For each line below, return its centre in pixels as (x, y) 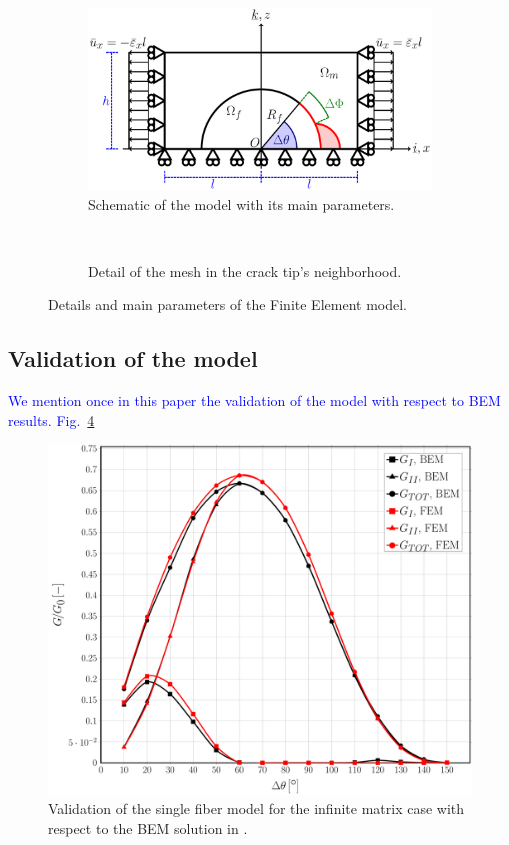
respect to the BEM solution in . (148, 827)
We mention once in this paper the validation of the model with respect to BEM (254, 400)
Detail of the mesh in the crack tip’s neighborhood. (245, 270)
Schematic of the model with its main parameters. (241, 203)
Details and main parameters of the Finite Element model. (227, 304)
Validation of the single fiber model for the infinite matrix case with (256, 808)
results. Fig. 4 (51, 419)
